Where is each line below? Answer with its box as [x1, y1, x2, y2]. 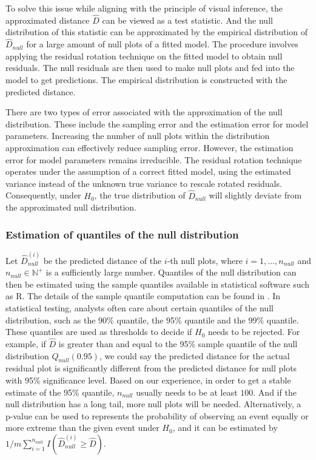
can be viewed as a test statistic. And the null [102, 13, 273, 26]
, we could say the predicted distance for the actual [99, 349, 290, 362]
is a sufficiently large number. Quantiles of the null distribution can [45, 266, 297, 279]
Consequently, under [5, 189, 81, 201]
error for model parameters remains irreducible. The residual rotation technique [5, 153, 302, 166]
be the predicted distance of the [43, 254, 162, 266]
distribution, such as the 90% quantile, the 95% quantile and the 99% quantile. [5, 313, 299, 326]
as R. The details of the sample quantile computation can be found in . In [5, 289, 281, 302]
